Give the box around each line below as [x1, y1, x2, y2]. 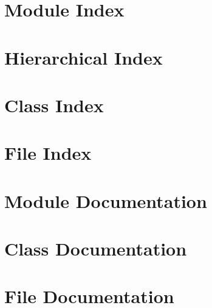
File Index [4, 140, 92, 165]
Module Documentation [4, 188, 207, 213]
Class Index [4, 92, 104, 117]
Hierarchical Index [4, 45, 163, 70]
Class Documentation [4, 236, 187, 261]
